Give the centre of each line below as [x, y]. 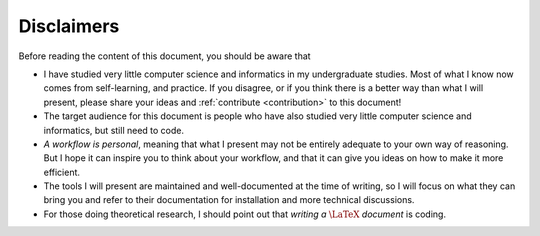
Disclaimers [69, 26]
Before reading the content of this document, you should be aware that [164, 56]
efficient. [61, 172]
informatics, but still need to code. [114, 130]
